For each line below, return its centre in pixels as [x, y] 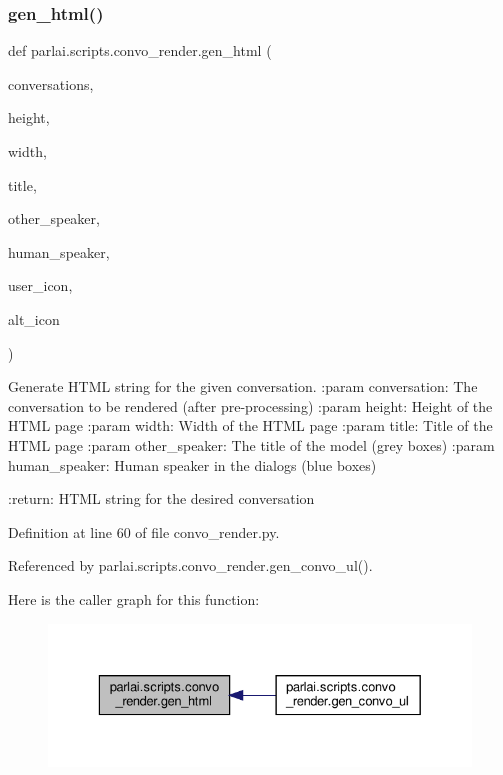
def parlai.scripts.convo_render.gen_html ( [140, 50]
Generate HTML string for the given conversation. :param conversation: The [243, 386]
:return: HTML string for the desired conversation [161, 498]
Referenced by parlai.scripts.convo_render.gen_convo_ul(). [190, 565]
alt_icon [34, 318]
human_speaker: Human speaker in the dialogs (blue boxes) [192, 464]
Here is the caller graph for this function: [134, 598]
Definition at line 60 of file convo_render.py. [144, 531]
